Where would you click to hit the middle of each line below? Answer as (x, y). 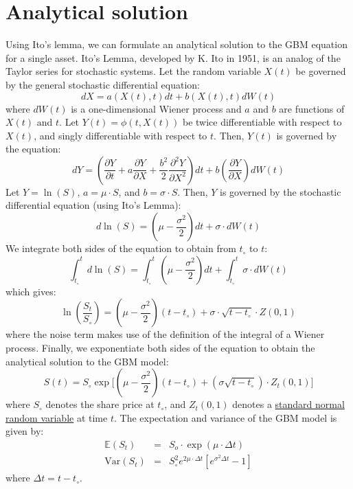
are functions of (312, 108)
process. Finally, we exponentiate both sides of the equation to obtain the (160, 348)
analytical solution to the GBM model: (87, 361)
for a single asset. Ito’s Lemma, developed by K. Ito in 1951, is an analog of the (173, 57)
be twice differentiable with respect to (262, 122)
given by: (25, 431)
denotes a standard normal (288, 404)
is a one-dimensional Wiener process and (156, 108)
